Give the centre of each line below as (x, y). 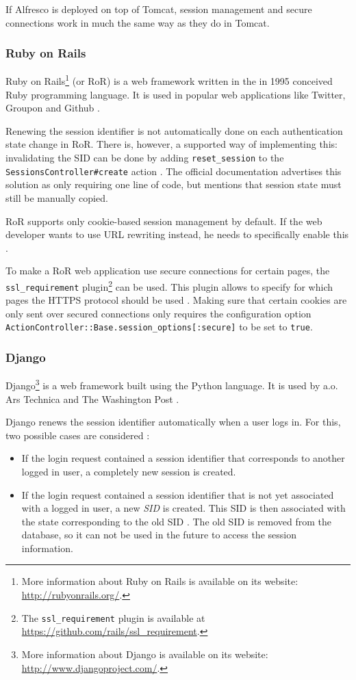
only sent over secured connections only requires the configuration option (158, 313)
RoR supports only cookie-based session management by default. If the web (164, 221)
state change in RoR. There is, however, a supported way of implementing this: (171, 144)
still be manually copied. (57, 197)
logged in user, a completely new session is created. (129, 471)
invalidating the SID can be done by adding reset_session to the (145, 158)
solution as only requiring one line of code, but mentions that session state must (174, 184)
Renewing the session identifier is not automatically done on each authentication (174, 130)
